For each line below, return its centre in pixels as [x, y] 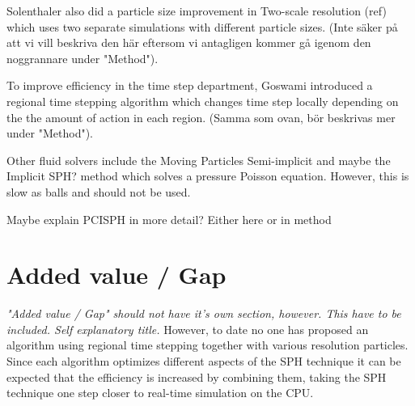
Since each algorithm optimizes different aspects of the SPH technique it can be [204, 361]
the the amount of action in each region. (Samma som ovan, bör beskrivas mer [201, 117]
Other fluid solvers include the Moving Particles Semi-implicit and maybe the [199, 160]
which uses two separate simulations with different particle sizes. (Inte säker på [202, 26]
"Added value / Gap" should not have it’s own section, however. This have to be [204, 313]
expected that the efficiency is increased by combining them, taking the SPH [197, 376]
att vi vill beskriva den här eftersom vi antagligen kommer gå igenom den [189, 42]
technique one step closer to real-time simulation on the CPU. [160, 393]
